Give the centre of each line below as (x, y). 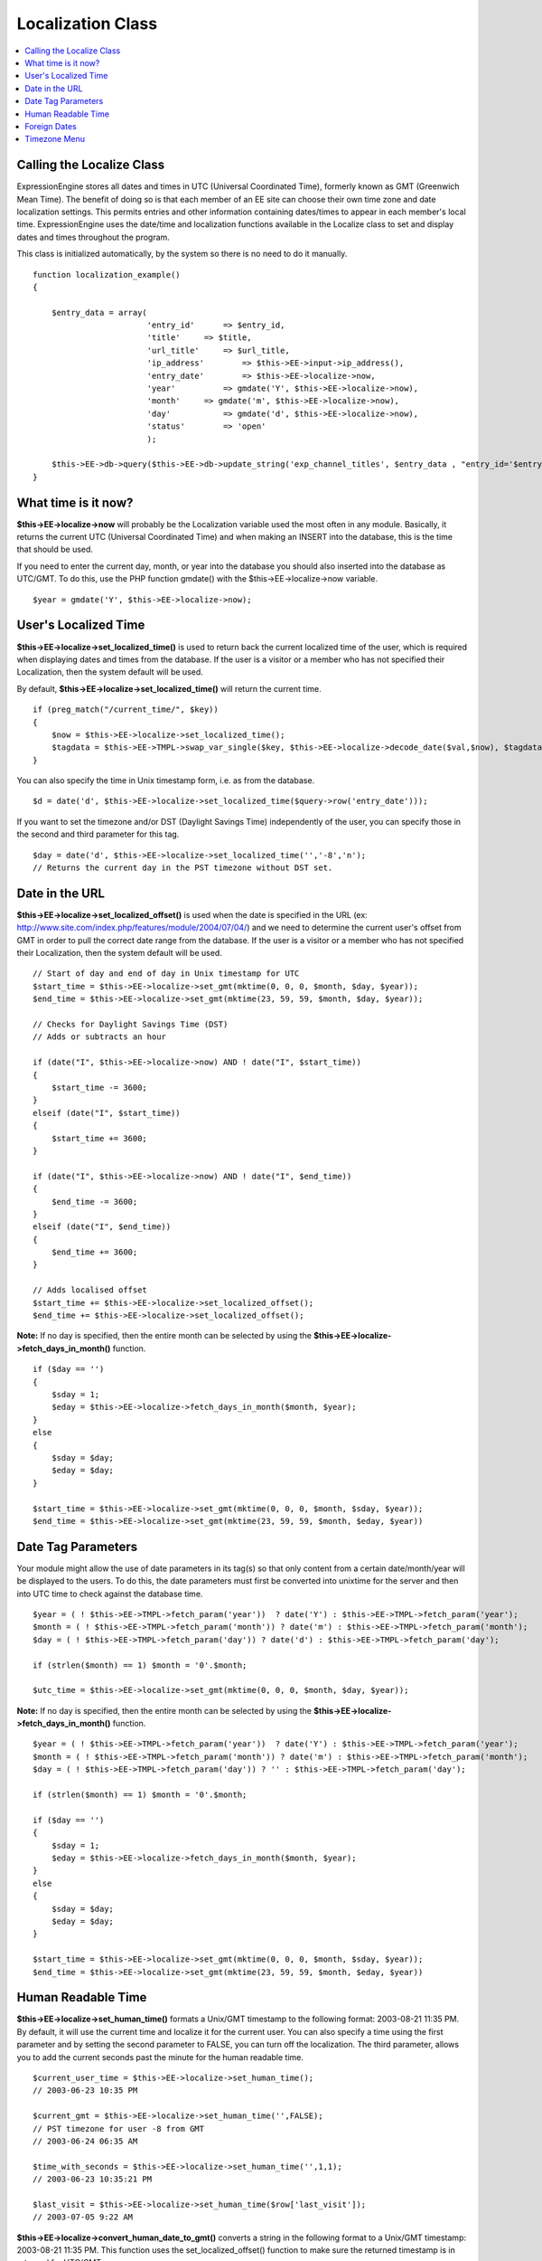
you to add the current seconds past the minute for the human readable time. (160, 2057)
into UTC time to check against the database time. (110, 1594)
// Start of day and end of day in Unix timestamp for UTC (166, 974)
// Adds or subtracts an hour (100, 1037)
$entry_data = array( (99, 312)
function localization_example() (107, 274)
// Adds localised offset (90, 1290)
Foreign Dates (51, 126)
